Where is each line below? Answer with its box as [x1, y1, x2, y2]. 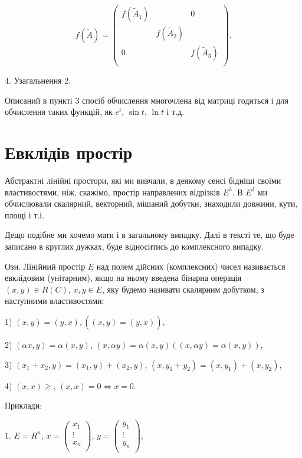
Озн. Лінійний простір [5, 260, 86, 272]
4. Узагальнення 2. [5, 74, 71, 87]
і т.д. [166, 105, 185, 118]
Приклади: [5, 399, 42, 411]
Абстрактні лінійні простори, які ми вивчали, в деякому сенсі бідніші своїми [5, 174, 281, 187]
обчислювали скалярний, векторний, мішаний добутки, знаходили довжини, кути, [5, 197, 298, 210]
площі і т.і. [5, 208, 45, 221]
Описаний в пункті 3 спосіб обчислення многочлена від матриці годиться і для [5, 94, 288, 106]
